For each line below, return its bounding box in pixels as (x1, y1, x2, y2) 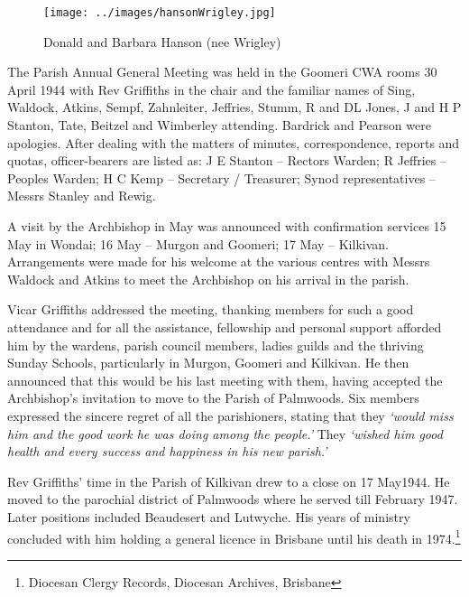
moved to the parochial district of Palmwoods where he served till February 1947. (7, 490, 458, 508)
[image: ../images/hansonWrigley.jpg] (43, 6, 276, 19)
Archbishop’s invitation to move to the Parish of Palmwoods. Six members (7, 388, 419, 407)
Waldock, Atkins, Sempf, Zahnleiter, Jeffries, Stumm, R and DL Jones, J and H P (7, 98, 462, 117)
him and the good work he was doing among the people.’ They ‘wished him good (7, 424, 443, 443)
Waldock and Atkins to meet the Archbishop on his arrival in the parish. (7, 269, 409, 288)
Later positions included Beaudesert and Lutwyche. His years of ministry (7, 507, 410, 526)
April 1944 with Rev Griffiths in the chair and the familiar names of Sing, (7, 79, 416, 98)
